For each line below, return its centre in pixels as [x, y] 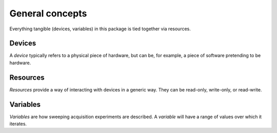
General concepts [48, 13]
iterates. [18, 124]
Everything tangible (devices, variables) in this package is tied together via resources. [100, 29]
